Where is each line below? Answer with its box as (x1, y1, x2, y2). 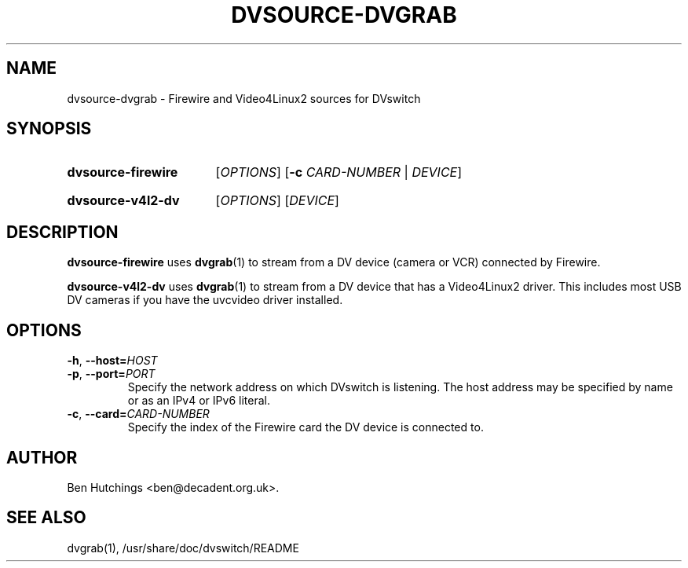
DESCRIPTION (6, 222, 119, 242)
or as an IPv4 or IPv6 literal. (127, 394, 270, 408)
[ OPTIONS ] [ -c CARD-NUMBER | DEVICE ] (215, 164, 463, 181)
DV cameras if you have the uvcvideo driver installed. (67, 293, 343, 307)
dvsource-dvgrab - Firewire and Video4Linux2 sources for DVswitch (67, 91, 421, 105)
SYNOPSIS (6, 119, 92, 139)
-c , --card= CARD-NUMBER (67, 407, 210, 421)
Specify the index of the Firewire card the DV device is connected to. (127, 420, 484, 434)
